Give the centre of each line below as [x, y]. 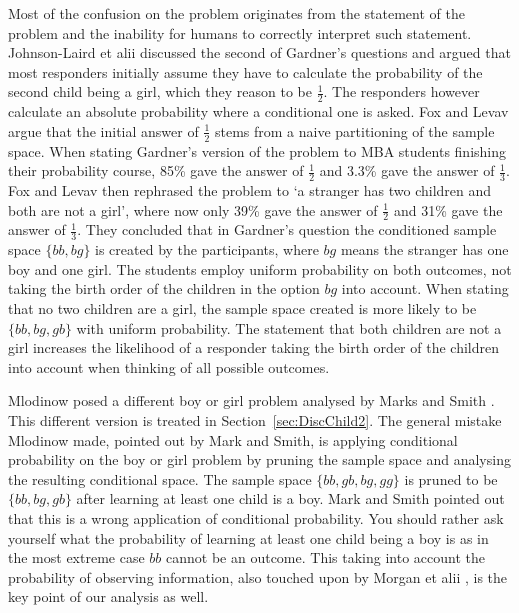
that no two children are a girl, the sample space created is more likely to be [242, 308]
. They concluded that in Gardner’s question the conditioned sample [287, 229]
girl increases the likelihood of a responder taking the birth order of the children [253, 347]
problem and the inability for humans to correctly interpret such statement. [240, 32]
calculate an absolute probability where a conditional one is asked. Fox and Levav [258, 111]
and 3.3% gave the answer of [407, 170]
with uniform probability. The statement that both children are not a [289, 327]
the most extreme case [76, 557]
